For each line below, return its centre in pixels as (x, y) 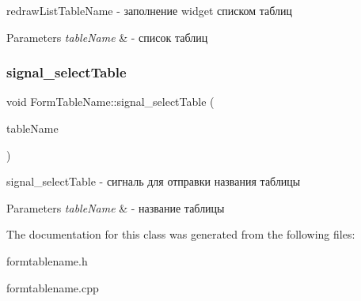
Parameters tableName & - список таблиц (107, 37)
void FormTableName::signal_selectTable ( (110, 102)
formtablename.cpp (53, 287)
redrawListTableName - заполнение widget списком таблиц (150, 10)
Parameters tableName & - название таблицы (116, 207)
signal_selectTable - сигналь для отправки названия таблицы (154, 181)
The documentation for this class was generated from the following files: (181, 234)
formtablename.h (47, 260)
